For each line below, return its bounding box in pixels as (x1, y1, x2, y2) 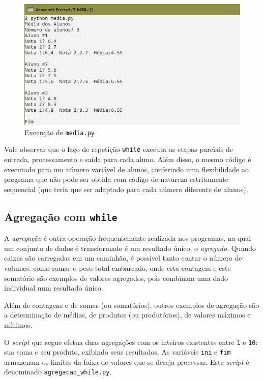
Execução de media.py (24, 126, 95, 137)
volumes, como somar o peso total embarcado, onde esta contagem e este (4, 262, 231, 273)
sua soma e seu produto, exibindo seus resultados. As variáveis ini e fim (4, 346, 231, 357)
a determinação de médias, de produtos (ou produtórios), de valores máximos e (4, 309, 251, 320)
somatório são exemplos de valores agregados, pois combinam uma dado (4, 272, 228, 283)
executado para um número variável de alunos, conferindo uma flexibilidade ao (4, 164, 249, 174)
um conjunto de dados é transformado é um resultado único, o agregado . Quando (4, 242, 256, 253)
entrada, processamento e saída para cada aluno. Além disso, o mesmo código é (4, 154, 251, 165)
